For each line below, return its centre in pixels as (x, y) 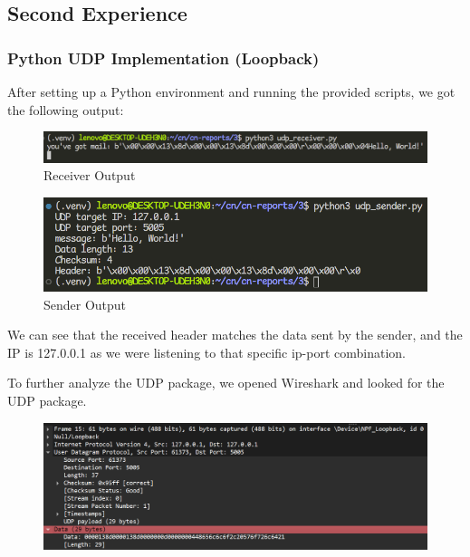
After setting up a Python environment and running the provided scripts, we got (231, 91)
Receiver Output (90, 175)
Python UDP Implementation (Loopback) (163, 58)
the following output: (66, 109)
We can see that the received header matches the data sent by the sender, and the (235, 335)
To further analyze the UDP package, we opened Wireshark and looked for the (226, 383)
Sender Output (85, 304)
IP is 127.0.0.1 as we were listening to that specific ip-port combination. (207, 352)
